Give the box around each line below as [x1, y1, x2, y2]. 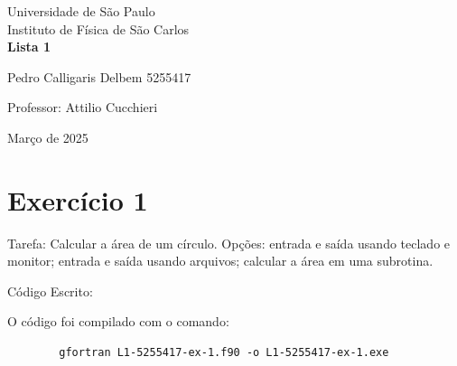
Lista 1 [7, 37, 51, 56]
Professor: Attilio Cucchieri [7, 98, 158, 117]
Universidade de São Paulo [7, 2, 155, 20]
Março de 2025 [7, 127, 89, 146]
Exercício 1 [7, 181, 148, 218]
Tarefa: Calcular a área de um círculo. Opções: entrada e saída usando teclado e [7, 233, 451, 252]
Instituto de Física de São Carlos [7, 19, 190, 38]
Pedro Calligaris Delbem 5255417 [7, 67, 191, 86]
